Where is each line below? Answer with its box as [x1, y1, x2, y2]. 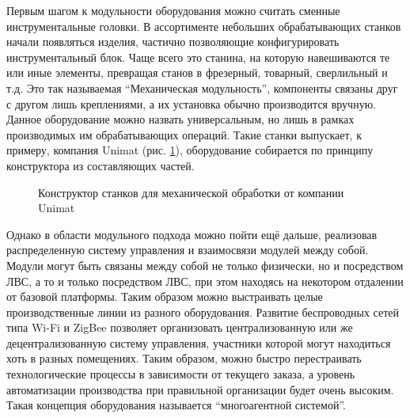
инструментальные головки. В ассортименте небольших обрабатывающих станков [6, 17, 401, 34]
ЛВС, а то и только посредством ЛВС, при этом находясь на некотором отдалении [6, 272, 404, 289]
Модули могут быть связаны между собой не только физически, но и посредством [6, 256, 404, 273]
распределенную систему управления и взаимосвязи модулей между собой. [6, 241, 369, 258]
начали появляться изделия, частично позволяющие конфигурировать [6, 33, 340, 50]
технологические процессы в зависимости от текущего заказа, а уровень [6, 366, 355, 382]
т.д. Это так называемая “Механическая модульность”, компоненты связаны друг [6, 79, 398, 96]
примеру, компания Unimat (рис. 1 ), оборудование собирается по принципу [6, 142, 374, 158]
